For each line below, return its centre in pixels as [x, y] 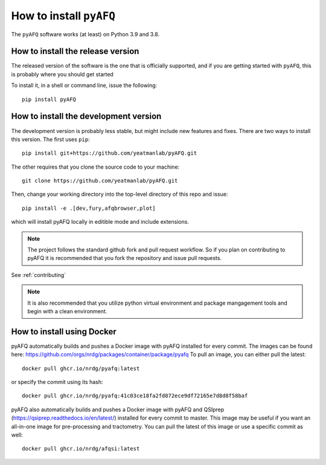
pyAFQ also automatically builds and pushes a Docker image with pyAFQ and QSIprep [118, 409]
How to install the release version [75, 51]
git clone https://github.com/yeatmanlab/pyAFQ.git [100, 181]
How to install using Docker [64, 332]
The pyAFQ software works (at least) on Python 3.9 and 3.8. [85, 34]
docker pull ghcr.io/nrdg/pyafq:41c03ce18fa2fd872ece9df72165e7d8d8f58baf [135, 396]
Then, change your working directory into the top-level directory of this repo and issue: [120, 194]
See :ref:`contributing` [39, 275]
